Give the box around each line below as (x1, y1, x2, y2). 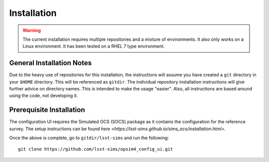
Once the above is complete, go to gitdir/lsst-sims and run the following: (9, 135, 169, 141)
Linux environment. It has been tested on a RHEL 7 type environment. (22, 43, 165, 49)
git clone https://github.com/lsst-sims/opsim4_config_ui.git (18, 147, 173, 152)
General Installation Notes (9, 59, 92, 67)
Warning (22, 27, 41, 33)
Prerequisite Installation (9, 106, 85, 114)
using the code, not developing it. (9, 92, 78, 99)
